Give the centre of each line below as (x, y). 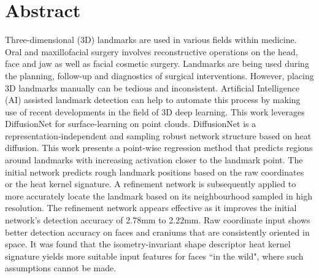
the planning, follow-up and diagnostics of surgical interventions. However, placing (159, 75)
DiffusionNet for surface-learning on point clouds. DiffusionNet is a (131, 124)
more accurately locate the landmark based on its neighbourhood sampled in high (159, 195)
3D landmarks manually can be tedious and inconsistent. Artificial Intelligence (152, 87)
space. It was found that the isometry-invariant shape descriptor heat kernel (148, 244)
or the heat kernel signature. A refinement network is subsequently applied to (151, 184)
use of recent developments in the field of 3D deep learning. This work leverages (155, 111)
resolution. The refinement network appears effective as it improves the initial (151, 208)
